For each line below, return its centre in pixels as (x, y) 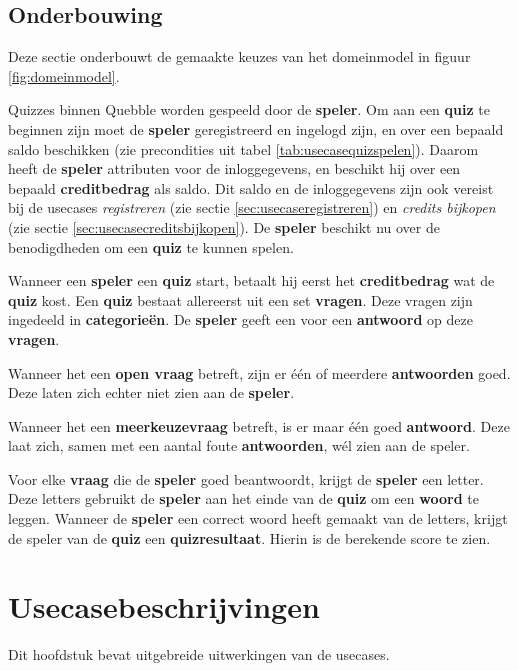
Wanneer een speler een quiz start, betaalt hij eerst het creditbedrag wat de (251, 280)
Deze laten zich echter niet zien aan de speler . (151, 392)
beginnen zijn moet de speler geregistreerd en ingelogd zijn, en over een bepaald (256, 128)
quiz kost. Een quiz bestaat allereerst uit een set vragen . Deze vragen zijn (240, 299)
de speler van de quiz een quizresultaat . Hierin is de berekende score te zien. (249, 537)
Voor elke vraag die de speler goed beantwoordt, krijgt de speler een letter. (246, 478)
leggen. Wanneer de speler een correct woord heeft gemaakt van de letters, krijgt (258, 518)
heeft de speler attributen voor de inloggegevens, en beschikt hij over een (234, 168)
